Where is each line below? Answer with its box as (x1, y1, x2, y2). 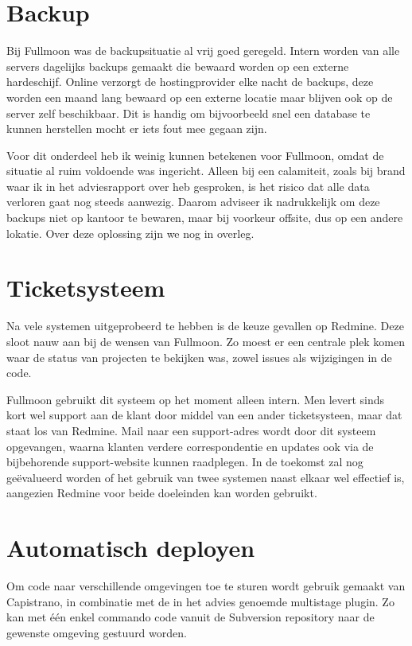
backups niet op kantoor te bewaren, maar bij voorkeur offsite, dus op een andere (6, 209, 403, 226)
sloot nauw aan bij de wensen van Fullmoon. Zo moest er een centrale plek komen (6, 333, 405, 349)
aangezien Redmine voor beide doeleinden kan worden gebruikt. (6, 484, 317, 501)
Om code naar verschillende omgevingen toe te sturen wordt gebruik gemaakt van (6, 578, 406, 594)
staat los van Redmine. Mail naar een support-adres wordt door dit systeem (6, 422, 376, 438)
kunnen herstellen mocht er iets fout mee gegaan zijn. (6, 120, 267, 137)
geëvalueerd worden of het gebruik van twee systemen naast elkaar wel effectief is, (6, 469, 405, 485)
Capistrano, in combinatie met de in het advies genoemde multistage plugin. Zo (6, 593, 395, 609)
